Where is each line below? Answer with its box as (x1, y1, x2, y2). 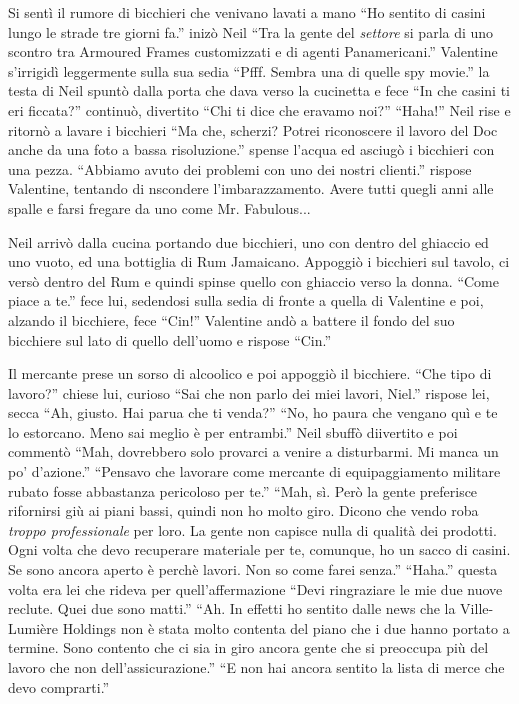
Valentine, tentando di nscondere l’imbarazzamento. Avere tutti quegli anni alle (8, 178, 494, 199)
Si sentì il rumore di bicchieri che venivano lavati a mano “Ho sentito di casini (8, 2, 486, 22)
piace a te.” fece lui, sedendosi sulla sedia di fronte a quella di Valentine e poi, (8, 290, 484, 311)
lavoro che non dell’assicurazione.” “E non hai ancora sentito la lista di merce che (8, 657, 505, 677)
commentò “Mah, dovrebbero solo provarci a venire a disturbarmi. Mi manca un (8, 441, 499, 462)
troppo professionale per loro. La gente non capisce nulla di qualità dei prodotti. (8, 519, 497, 540)
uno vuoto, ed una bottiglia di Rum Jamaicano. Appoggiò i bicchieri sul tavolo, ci (8, 251, 510, 272)
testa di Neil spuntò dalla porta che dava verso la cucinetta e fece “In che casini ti (8, 80, 510, 101)
